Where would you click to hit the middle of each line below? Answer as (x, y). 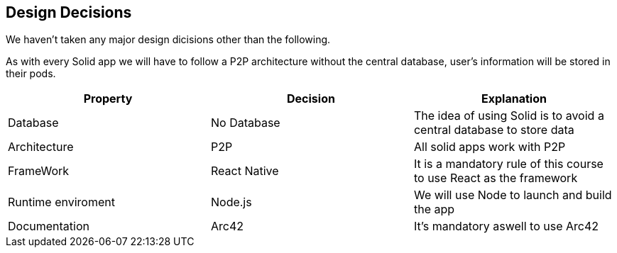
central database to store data (494, 130)
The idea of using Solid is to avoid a (509, 116)
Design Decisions (69, 12)
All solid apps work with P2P (490, 147)
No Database (245, 123)
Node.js (231, 202)
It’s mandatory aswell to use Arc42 (506, 226)
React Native (245, 171)
